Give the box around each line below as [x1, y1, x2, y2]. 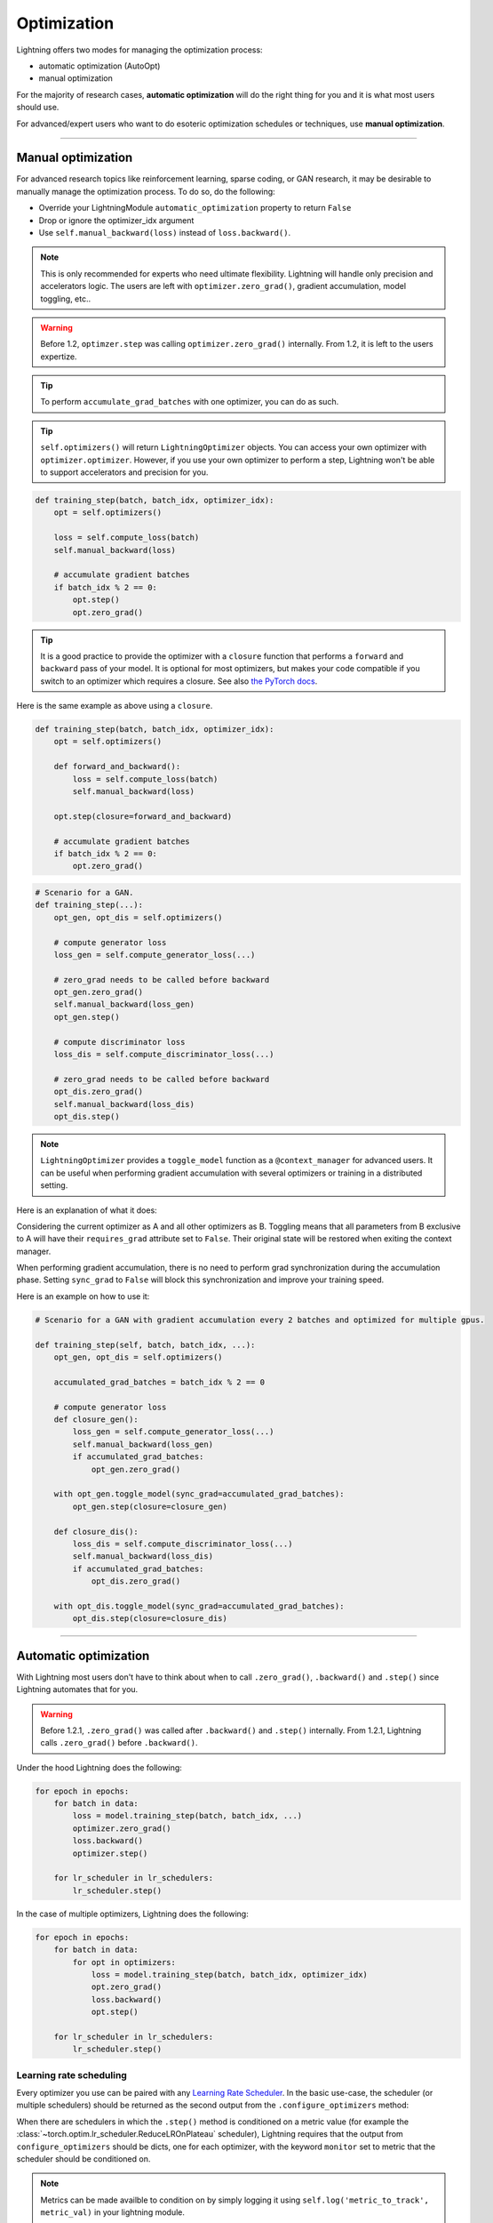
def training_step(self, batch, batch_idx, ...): [35, 1339, 256, 1350]
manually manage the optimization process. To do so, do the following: [16, 186, 275, 197]
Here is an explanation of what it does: [16, 1205, 157, 1216]
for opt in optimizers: [72, 1957, 177, 1967]
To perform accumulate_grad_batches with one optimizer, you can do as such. [40, 397, 339, 407]
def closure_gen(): [53, 1414, 139, 1424]
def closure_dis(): [53, 1526, 139, 1537]
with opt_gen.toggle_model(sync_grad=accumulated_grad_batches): [53, 1489, 345, 1499]
